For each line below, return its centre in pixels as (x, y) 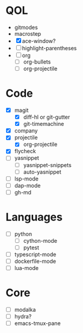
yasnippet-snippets (47, 165)
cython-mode (40, 240)
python (23, 234)
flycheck (25, 151)
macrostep (28, 33)
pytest (31, 247)
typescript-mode (35, 254)
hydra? (23, 317)
